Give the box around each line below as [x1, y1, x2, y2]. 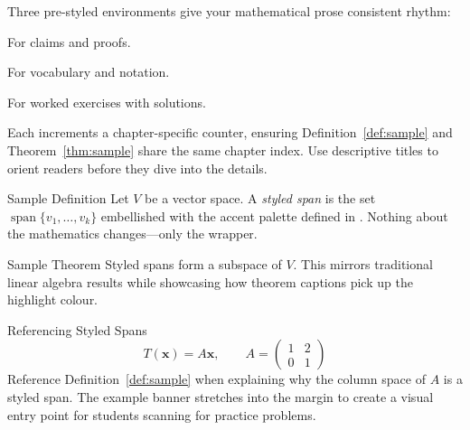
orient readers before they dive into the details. [7, 158, 268, 177]
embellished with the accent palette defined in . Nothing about [100, 206, 448, 225]
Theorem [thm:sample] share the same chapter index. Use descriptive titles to [7, 140, 438, 159]
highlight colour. [7, 290, 99, 309]
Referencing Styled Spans [7, 320, 147, 339]
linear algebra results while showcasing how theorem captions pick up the [7, 272, 413, 291]
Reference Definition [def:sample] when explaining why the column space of [7, 369, 426, 388]
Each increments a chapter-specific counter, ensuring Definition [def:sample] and [7, 123, 453, 142]
